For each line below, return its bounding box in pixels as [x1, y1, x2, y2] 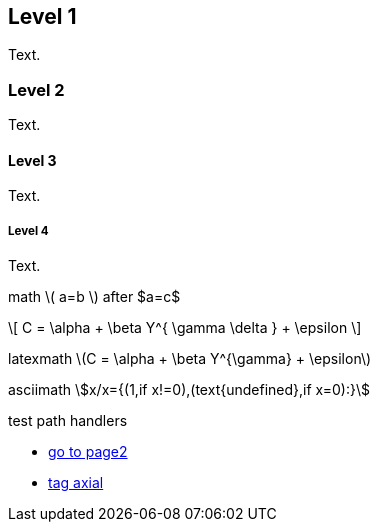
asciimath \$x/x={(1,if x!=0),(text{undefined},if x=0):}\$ [8, 381, 370, 399]
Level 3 [8, 151, 57, 169]
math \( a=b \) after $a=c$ [8, 288, 181, 306]
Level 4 [8, 223, 49, 238]
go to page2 [48, 443, 128, 461]
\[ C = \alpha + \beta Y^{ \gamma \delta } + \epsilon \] [8, 319, 362, 337]
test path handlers [8, 412, 128, 430]
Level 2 [8, 79, 65, 100]
